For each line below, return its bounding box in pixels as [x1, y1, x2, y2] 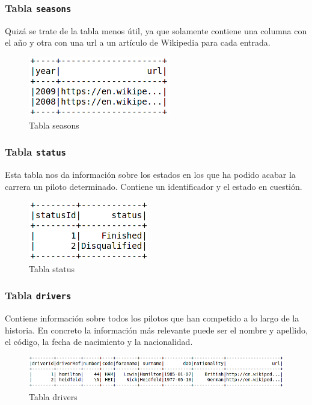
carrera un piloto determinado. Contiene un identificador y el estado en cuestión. [5, 180, 302, 192]
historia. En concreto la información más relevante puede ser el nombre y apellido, [5, 323, 308, 336]
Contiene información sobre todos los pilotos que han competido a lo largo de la [5, 312, 299, 324]
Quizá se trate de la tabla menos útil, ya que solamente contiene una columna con [5, 24, 307, 37]
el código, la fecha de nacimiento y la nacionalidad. [5, 335, 193, 348]
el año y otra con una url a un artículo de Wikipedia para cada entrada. [5, 36, 271, 49]
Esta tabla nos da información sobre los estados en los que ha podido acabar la [5, 168, 296, 180]
